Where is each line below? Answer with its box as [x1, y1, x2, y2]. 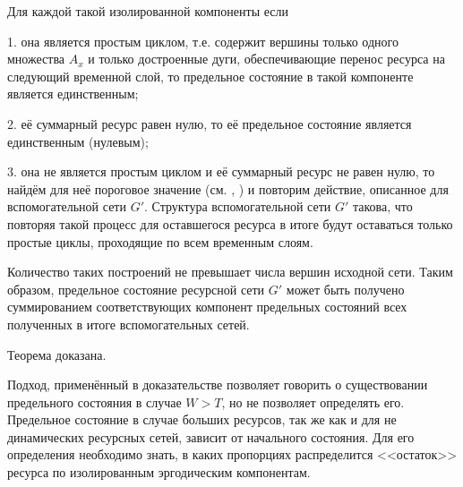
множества [7, 49, 65, 68]
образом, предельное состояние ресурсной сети [7, 279, 265, 298]
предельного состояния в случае [7, 392, 182, 411]
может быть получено [286, 279, 405, 298]
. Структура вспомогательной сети [144, 197, 331, 216]
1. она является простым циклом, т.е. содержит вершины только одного [7, 31, 399, 50]
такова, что [352, 197, 413, 216]
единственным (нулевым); [7, 132, 149, 150]
